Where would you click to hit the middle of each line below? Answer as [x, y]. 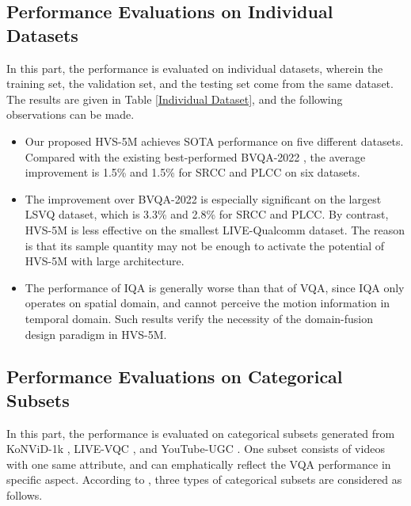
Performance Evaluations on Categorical [175, 377]
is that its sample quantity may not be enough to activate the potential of [205, 245]
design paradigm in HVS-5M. [96, 334]
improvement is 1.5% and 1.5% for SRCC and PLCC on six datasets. [192, 172]
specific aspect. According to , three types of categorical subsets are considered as [204, 479]
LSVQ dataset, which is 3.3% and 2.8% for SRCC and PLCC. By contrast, [207, 214]
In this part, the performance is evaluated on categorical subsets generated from [201, 433]
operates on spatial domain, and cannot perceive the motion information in [207, 303]
